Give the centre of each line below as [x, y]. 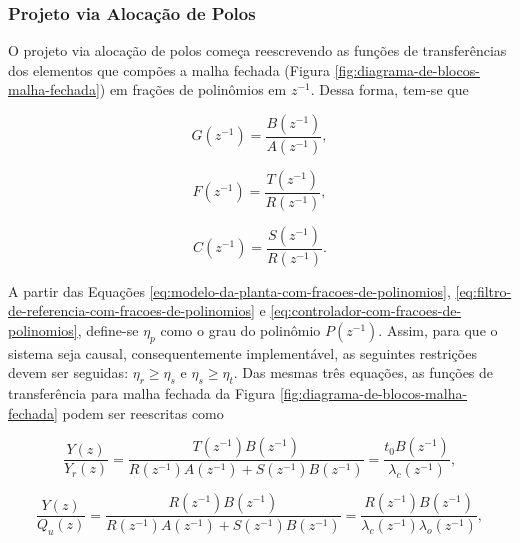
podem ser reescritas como [143, 412]
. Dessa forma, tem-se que [389, 89]
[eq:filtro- [483, 290]
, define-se [108, 329]
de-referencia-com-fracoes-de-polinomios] [131, 310]
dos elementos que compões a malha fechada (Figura [169, 69]
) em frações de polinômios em [193, 89]
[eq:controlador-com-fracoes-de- [366, 310]
